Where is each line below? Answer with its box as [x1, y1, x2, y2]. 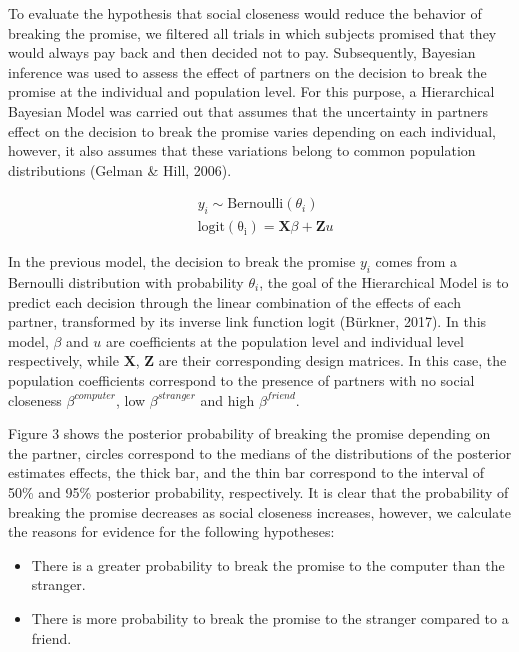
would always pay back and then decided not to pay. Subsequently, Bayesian [8, 42, 476, 63]
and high [200, 389, 255, 410]
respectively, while [8, 350, 119, 371]
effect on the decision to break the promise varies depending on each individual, [8, 120, 497, 141]
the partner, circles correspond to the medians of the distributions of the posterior [8, 442, 512, 463]
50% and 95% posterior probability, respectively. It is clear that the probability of [8, 481, 509, 502]
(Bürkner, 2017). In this [339, 311, 487, 332]
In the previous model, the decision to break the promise [8, 251, 356, 272]
